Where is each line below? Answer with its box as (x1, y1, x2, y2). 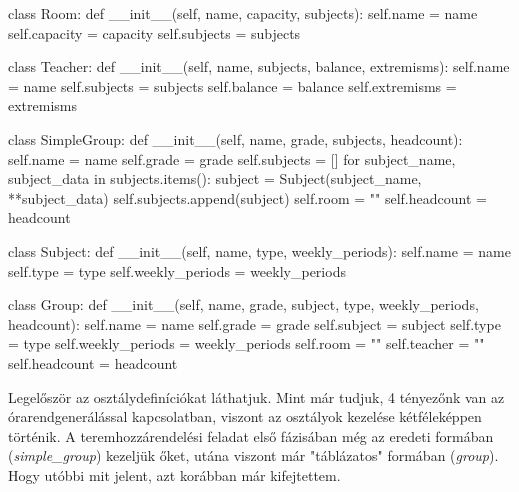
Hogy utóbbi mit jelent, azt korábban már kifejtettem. (8, 464, 341, 485)
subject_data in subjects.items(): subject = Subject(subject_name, (8, 168, 422, 189)
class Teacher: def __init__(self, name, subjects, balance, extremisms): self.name (8, 56, 510, 77)
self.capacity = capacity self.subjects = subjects (8, 22, 301, 43)
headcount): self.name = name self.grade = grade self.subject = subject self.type (8, 313, 501, 334)
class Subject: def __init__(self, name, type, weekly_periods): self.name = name (8, 240, 511, 261)
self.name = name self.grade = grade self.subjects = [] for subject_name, (8, 148, 456, 169)
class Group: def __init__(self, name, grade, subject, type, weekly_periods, (8, 294, 479, 315)
